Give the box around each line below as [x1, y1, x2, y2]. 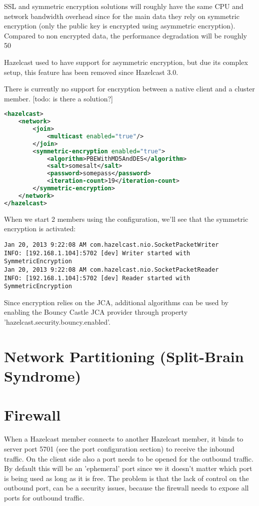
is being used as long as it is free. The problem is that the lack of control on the [4, 473, 249, 483]
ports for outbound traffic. [4, 492, 84, 503]
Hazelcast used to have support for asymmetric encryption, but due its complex [4, 56, 248, 67]
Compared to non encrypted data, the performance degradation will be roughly [4, 30, 247, 40]
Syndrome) [4, 366, 81, 386]
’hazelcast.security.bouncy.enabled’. [4, 317, 110, 327]
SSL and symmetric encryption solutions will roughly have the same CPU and [4, 1, 243, 11]
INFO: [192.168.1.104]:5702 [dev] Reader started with [4, 274, 190, 282]
